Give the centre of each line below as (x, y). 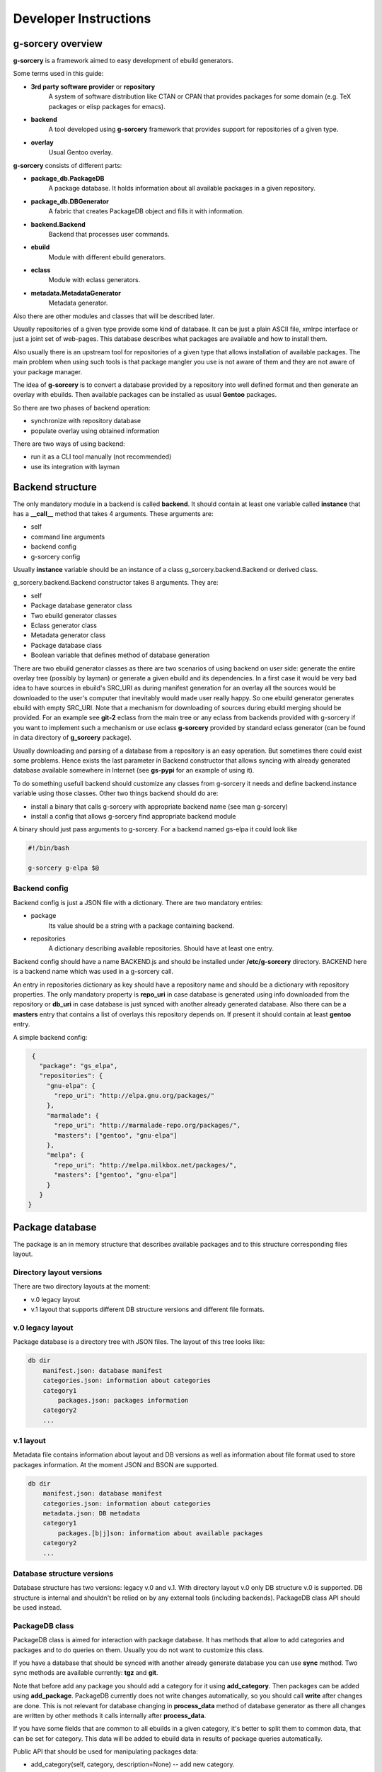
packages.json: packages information (123, 1400)
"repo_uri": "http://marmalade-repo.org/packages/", (147, 1126)
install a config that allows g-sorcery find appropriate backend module (133, 816)
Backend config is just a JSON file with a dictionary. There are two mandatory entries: (138, 902)
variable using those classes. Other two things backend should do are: (116, 793)
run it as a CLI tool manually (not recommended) (101, 456)
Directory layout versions (58, 1272)
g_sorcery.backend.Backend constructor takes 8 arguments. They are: (116, 583)
